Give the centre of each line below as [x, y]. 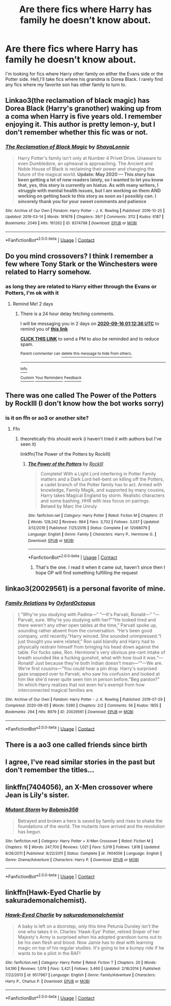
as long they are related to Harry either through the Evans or [81, 286]
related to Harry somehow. [48, 272]
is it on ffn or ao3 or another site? [47, 417]
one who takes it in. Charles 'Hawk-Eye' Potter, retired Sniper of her [89, 931]
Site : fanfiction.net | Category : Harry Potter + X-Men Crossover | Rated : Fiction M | [79, 841]
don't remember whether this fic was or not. [77, 133]
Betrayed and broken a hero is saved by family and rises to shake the [90, 821]
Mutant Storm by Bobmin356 [42, 809]
